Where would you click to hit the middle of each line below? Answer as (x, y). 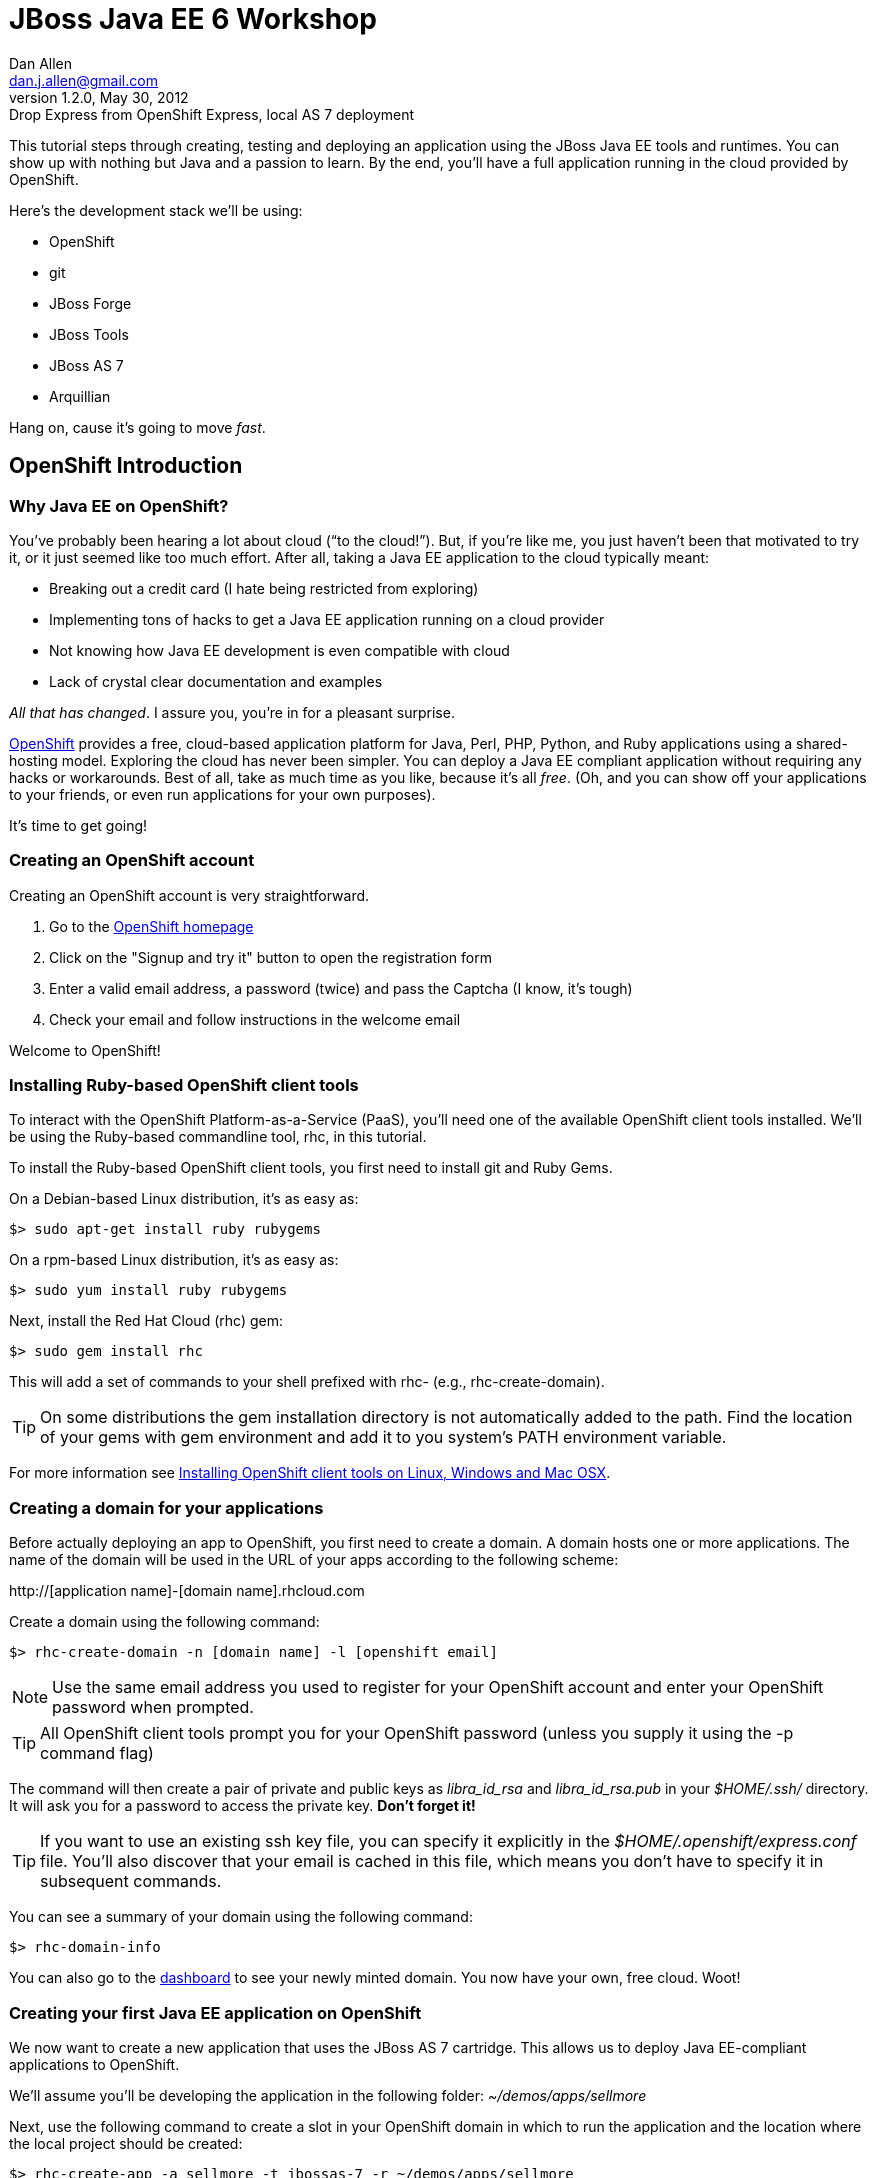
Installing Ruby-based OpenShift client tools (184, 1085)
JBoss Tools (89, 334)
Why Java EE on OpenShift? (119, 505)
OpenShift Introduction (126, 466)
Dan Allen (41, 63)
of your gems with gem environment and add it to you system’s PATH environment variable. (383, 1437)
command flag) (97, 1753)
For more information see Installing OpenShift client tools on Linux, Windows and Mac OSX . (310, 1473)
